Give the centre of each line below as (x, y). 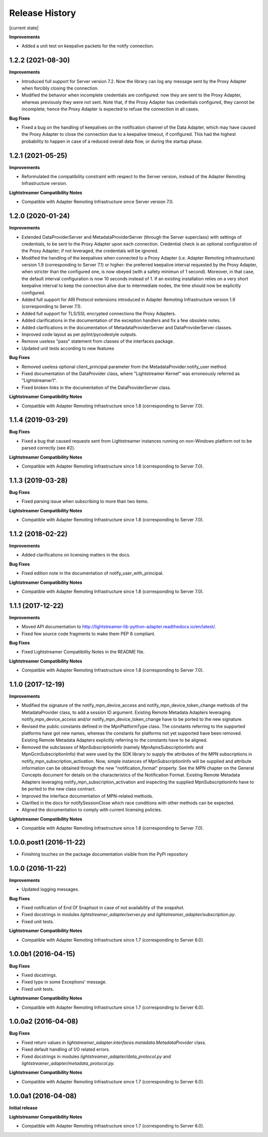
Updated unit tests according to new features (68, 348)
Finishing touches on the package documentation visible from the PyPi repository (105, 854)
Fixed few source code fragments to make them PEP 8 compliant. (89, 634)
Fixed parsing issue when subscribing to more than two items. (85, 501)
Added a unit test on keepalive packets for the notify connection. (88, 46)
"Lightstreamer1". (39, 380)
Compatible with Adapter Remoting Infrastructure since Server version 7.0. (98, 202)
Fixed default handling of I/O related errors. (66, 1049)
